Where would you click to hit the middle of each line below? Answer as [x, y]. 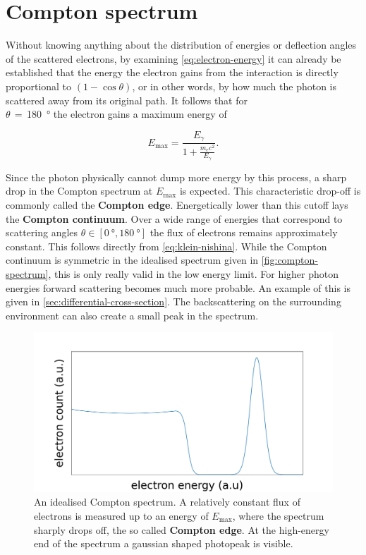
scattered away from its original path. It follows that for [127, 100]
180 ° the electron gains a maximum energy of [127, 114]
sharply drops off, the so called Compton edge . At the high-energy [182, 529]
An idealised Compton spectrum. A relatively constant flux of [167, 502]
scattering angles [42, 232]
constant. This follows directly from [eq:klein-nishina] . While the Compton [166, 246]
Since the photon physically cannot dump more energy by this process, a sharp [176, 177]
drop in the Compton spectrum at [79, 191]
